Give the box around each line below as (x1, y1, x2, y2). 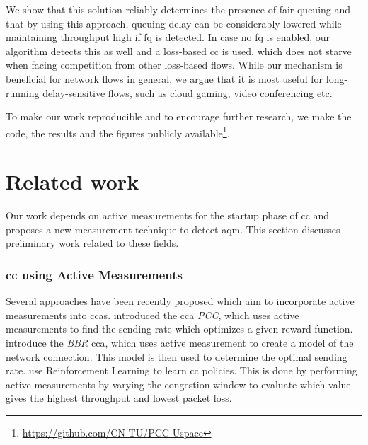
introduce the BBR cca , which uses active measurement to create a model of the (6, 335, 354, 349)
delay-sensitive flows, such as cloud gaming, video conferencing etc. (42, 85, 333, 100)
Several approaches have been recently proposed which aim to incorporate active (6, 294, 355, 308)
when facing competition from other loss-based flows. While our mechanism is (6, 57, 343, 72)
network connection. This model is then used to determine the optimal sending (6, 349, 347, 364)
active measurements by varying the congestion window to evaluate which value (6, 376, 351, 391)
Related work (6, 167, 139, 196)
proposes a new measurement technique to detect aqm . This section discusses (6, 221, 340, 236)
